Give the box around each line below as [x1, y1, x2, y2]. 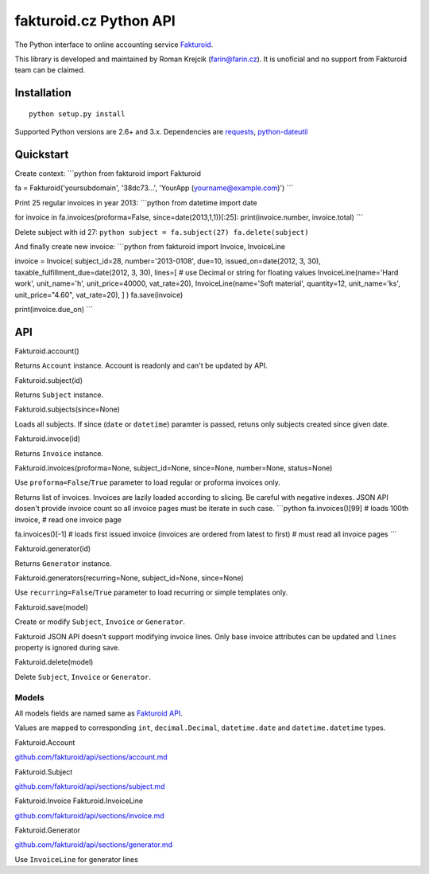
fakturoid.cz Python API [14, 12, 176, 29]
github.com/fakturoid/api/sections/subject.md [14, 781, 165, 791]
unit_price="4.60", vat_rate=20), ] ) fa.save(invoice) [14, 290, 184, 299]
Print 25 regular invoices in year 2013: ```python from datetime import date [14, 197, 257, 207]
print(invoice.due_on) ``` [14, 304, 94, 314]
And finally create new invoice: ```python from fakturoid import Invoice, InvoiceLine [14, 241, 286, 251]
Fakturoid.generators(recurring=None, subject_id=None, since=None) [14, 573, 244, 583]
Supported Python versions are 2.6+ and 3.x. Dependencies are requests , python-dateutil [14, 127, 308, 137]
